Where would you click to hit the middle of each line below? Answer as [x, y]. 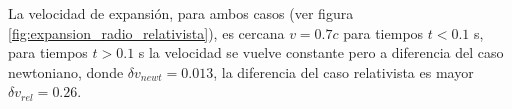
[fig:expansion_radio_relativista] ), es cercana [146, 32]
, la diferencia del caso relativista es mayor [343, 71]
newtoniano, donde [66, 71]
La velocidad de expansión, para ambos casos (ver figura [181, 13]
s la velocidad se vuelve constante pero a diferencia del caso [321, 52]
